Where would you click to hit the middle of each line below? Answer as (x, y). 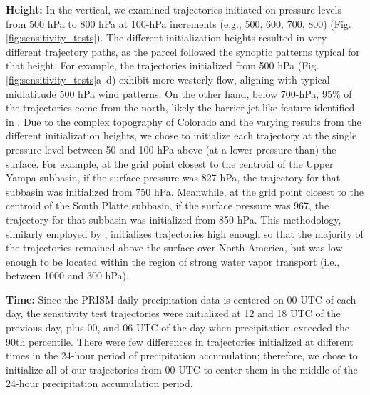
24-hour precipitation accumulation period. (99, 383)
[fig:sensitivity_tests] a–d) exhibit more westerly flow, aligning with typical (168, 79)
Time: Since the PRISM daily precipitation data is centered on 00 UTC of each (181, 299)
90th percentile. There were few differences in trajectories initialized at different (180, 341)
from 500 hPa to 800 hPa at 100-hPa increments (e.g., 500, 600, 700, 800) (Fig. (179, 23)
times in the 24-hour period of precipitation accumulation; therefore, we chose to (182, 355)
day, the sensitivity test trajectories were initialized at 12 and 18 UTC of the (173, 313)
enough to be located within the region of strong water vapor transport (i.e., (173, 261)
